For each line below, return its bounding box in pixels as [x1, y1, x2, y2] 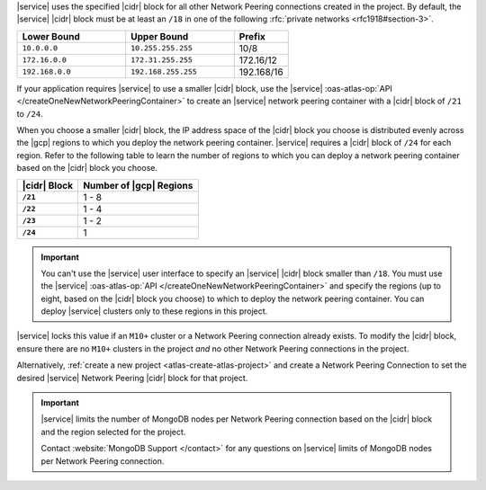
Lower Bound [22, 30, 80, 42]
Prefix [238, 30, 265, 42]
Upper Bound [130, 30, 189, 42]
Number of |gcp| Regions [82, 179, 193, 192]
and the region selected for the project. [40, 426, 186, 437]
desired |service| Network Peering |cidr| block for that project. [16, 372, 248, 383]
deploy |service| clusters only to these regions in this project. [40, 306, 268, 316]
